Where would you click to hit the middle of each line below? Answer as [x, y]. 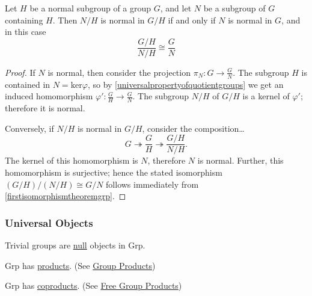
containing [24, 20]
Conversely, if [29, 128]
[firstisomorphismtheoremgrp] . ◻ [66, 196]
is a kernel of [266, 96]
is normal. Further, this [240, 160]
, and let [176, 8]
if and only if [192, 20]
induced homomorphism [49, 96]
